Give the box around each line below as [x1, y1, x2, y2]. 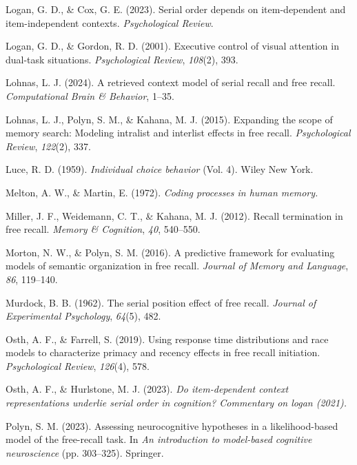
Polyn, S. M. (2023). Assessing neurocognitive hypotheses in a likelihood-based [6, 418, 338, 433]
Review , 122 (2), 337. [6, 138, 91, 153]
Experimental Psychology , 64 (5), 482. [6, 309, 161, 323]
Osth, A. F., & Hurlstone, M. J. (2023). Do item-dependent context [6, 382, 289, 396]
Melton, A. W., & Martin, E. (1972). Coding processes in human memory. [6, 185, 318, 199]
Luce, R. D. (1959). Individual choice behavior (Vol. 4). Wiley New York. [6, 162, 314, 176]
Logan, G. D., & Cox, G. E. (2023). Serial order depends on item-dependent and [6, 2, 346, 16]
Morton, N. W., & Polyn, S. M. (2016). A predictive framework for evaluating [6, 245, 335, 259]
